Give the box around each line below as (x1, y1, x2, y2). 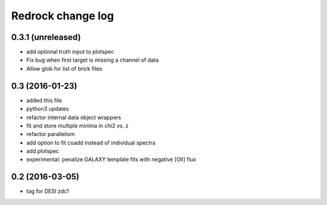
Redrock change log (11, 9, 114, 22)
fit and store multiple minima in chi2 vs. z (26, 122, 129, 129)
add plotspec (26, 148, 59, 155)
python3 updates (26, 105, 69, 112)
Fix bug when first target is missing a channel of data (26, 56, 159, 63)
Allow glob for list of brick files (26, 65, 102, 72)
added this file (26, 97, 62, 104)
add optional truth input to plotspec (26, 48, 114, 56)
